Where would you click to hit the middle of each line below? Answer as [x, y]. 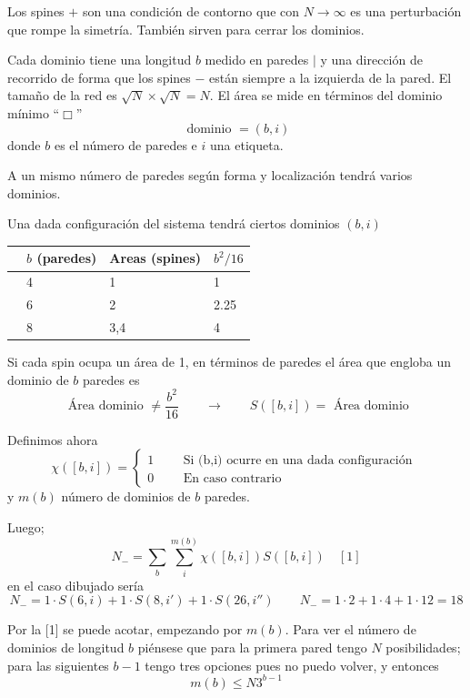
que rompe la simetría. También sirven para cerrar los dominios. [186, 29]
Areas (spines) [155, 258]
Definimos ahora [53, 439]
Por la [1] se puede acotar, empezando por [125, 629]
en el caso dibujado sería [75, 585]
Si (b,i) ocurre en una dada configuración [298, 461]
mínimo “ [34, 112]
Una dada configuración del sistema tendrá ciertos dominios [174, 223]
